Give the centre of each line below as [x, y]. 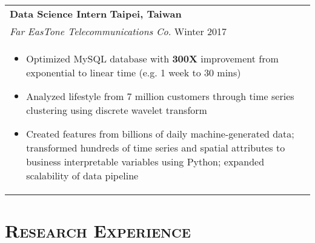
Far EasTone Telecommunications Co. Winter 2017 [118, 31]
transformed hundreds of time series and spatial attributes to [156, 148]
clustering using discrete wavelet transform [117, 110]
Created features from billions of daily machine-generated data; [160, 134]
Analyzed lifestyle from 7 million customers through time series [160, 96]
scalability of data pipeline [82, 175]
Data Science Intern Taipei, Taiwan [96, 14]
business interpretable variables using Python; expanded [145, 161]
